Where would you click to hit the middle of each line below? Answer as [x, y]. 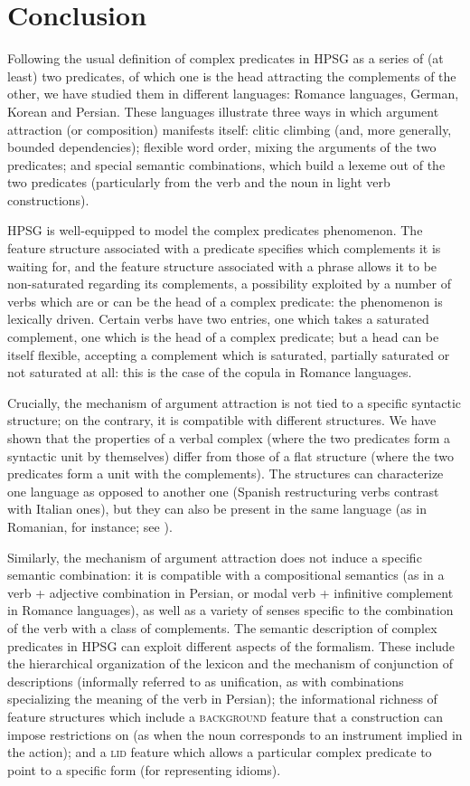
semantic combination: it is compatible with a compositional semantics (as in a [226, 575]
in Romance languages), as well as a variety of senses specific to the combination [230, 610]
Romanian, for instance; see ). [90, 526]
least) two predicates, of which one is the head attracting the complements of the [232, 76]
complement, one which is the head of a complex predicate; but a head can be [223, 337]
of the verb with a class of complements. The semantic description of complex [222, 627]
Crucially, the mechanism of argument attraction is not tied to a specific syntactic [235, 402]
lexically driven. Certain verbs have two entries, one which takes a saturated [218, 319]
